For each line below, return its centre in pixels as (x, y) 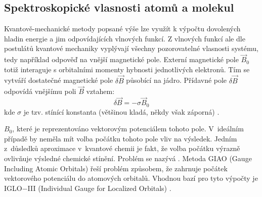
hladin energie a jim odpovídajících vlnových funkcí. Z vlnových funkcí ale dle (125, 38)
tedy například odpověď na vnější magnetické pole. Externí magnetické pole (121, 59)
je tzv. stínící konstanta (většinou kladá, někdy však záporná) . (121, 111)
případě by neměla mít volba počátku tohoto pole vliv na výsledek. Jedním (121, 138)
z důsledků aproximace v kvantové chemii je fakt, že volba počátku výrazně (122, 148)
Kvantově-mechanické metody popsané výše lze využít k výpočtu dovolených (122, 29)
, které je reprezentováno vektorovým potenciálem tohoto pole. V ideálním (128, 129)
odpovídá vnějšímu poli (40, 91)
